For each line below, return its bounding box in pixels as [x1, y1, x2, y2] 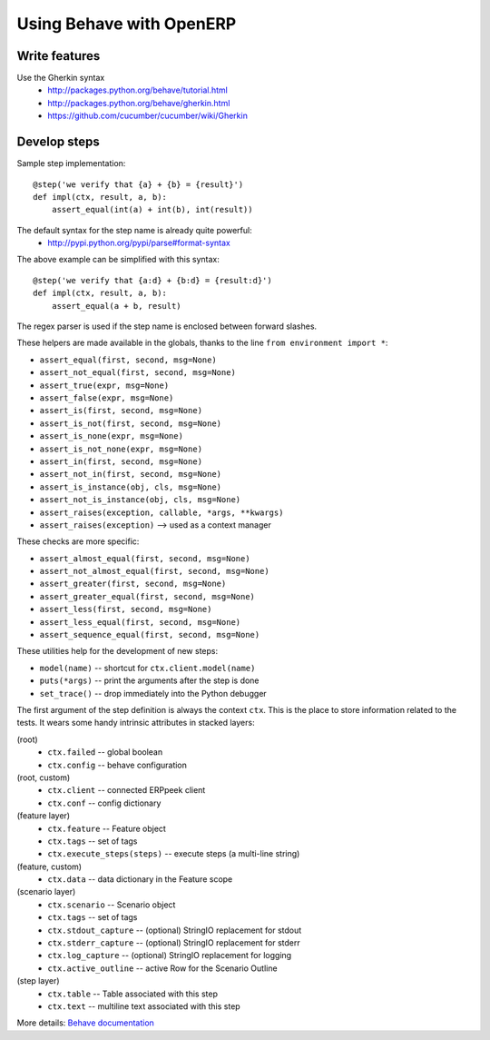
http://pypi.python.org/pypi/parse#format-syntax [47, 237, 230, 249]
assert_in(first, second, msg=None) [39, 456, 203, 467]
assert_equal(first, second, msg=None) [39, 354, 217, 365]
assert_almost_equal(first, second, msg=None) [39, 553, 250, 563]
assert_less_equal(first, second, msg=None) [39, 617, 241, 627]
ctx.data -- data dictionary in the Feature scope [47, 874, 233, 885]
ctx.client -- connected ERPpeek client [47, 785, 206, 796]
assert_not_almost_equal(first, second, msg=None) [39, 566, 269, 577]
